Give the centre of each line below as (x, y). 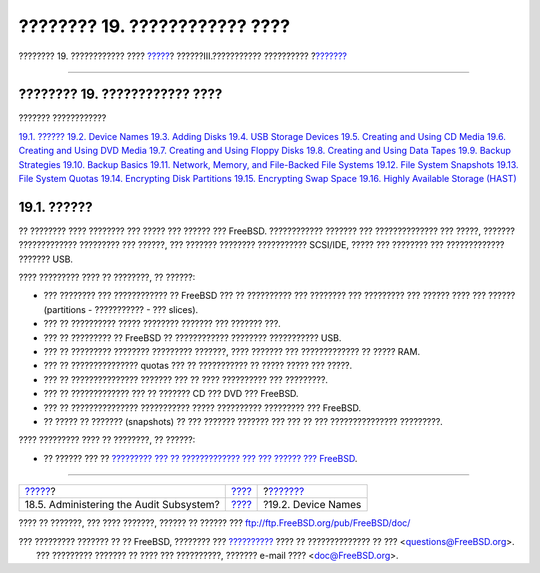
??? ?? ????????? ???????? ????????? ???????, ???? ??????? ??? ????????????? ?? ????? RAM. (231, 352)
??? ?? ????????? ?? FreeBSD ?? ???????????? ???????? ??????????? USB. (192, 337)
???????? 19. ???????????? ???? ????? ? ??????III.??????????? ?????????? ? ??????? (182, 56)
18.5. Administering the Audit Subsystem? (122, 505)
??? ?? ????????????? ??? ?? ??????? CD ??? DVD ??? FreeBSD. (171, 394)
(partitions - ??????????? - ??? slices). (121, 309)
